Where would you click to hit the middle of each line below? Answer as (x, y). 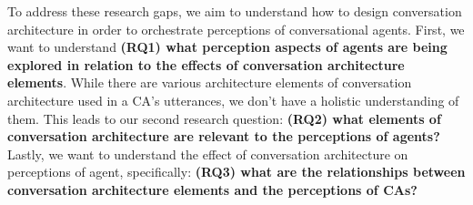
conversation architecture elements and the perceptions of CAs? (212, 189)
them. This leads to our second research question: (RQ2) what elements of (224, 118)
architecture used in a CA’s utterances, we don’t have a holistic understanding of (233, 100)
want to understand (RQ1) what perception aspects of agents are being (227, 47)
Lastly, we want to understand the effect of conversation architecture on (208, 154)
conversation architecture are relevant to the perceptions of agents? (224, 136)
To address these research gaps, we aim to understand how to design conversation (235, 11)
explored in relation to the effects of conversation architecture (206, 64)
